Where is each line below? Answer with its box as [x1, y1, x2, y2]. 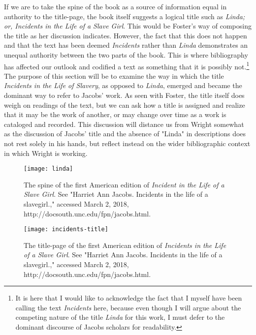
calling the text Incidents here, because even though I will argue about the [15, 302, 241, 312]
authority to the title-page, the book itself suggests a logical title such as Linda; [4, 11, 245, 21]
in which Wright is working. [4, 148, 88, 158]
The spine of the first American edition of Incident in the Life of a [24, 179, 224, 189]
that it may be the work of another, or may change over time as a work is [4, 109, 226, 120]
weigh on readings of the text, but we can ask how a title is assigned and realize [4, 99, 245, 110]
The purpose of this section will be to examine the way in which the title [4, 70, 224, 81]
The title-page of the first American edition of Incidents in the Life [24, 240, 226, 250]
